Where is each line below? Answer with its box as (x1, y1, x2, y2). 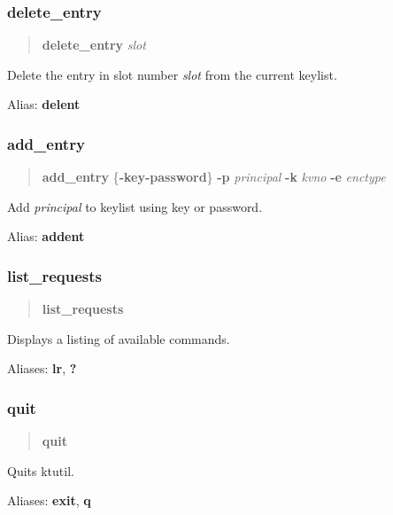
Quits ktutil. (7, 461, 74, 480)
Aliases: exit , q (7, 491, 91, 510)
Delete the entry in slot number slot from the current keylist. (7, 65, 337, 83)
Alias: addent (7, 227, 85, 246)
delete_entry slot (42, 35, 146, 54)
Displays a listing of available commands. (7, 329, 230, 347)
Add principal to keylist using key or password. (7, 197, 263, 215)
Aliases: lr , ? (7, 359, 77, 378)
